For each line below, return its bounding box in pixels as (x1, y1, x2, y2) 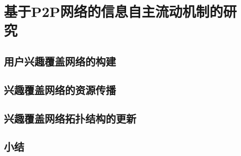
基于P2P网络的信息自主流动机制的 (4, 1, 224, 21)
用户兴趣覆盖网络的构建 (4, 53, 116, 68)
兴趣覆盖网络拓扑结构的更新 (4, 110, 136, 125)
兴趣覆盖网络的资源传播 (4, 82, 116, 97)
